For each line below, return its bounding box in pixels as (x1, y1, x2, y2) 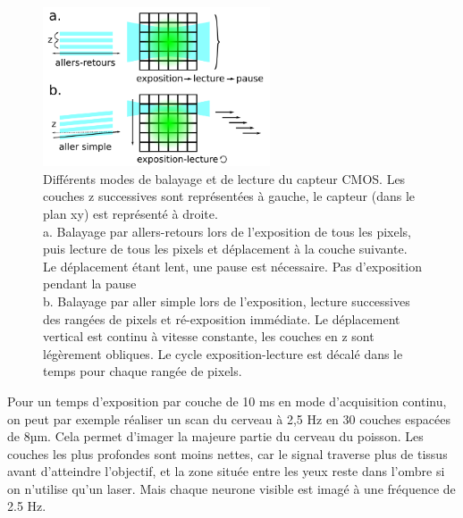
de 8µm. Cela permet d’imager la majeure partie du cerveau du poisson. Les (7, 427, 424, 446)
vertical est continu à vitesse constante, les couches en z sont (43, 327, 375, 346)
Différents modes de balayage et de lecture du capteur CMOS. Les (43, 169, 406, 188)
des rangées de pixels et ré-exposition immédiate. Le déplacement (43, 309, 400, 328)
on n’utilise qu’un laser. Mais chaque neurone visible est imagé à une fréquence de (7, 479, 456, 497)
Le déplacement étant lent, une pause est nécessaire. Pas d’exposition (43, 256, 422, 275)
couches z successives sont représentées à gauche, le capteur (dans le (43, 187, 416, 205)
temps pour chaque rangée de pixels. (43, 362, 242, 380)
